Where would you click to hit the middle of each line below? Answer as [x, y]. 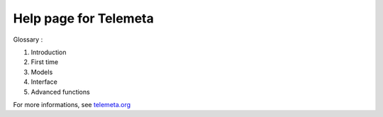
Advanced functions [60, 92]
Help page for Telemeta [83, 18]
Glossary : [28, 39]
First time [45, 62]
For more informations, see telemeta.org [72, 104]
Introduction [49, 52]
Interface [44, 82]
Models [42, 72]
